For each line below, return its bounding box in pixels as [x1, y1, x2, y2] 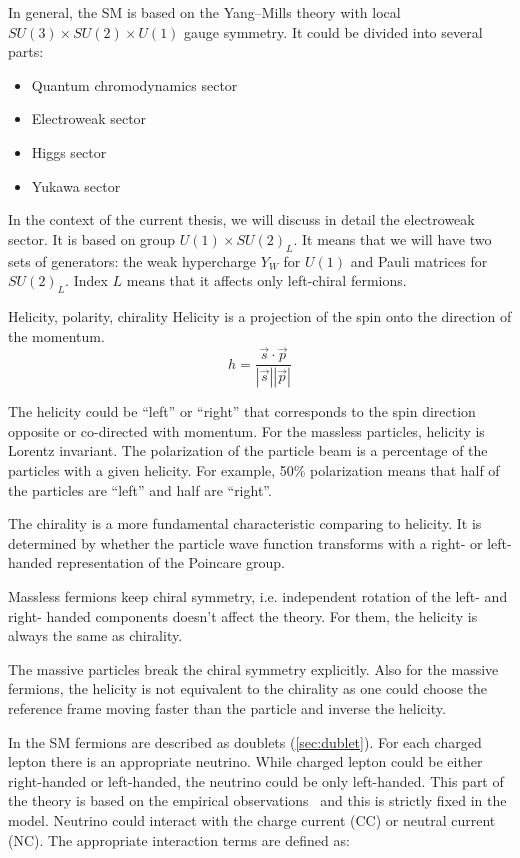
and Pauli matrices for [350, 250, 488, 271]
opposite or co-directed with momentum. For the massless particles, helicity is [8, 420, 485, 441]
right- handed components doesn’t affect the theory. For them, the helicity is [8, 605, 478, 626]
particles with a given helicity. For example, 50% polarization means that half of [8, 460, 500, 481]
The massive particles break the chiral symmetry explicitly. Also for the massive [8, 658, 499, 679]
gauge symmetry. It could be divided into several [184, 21, 483, 42]
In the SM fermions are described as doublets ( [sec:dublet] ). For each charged [8, 731, 482, 752]
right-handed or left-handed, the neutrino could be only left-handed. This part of [8, 770, 504, 791]
